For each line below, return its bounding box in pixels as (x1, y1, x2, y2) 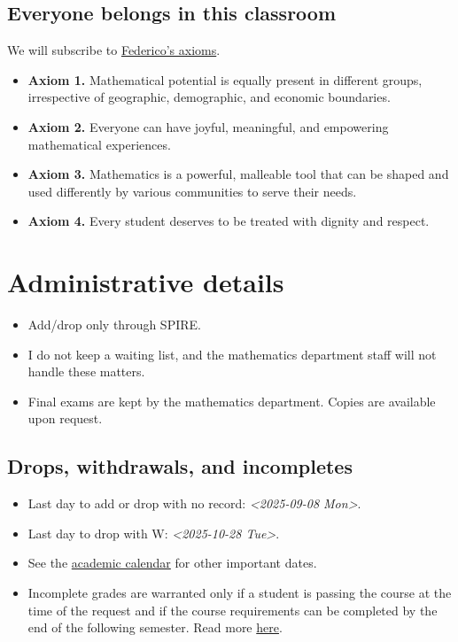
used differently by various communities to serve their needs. (27, 182, 357, 200)
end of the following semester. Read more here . (27, 618, 283, 637)
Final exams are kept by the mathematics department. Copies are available (27, 391, 436, 410)
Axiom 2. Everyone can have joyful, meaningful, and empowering (27, 117, 389, 135)
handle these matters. (27, 362, 145, 381)
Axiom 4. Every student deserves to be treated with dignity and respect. (27, 212, 430, 230)
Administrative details (7, 264, 284, 300)
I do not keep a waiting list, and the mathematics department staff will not (27, 344, 437, 363)
